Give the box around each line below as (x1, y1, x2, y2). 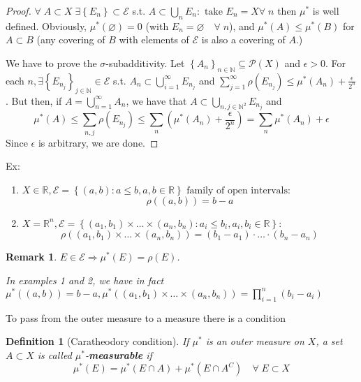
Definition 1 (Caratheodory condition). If (6, 334, 189, 348)
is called (37, 347, 72, 362)
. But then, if (6, 93, 62, 108)
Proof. (6, 3, 31, 17)
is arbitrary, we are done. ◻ (38, 135, 159, 149)
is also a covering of (201, 32, 286, 47)
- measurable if (84, 347, 152, 362)
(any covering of (36, 32, 105, 47)
